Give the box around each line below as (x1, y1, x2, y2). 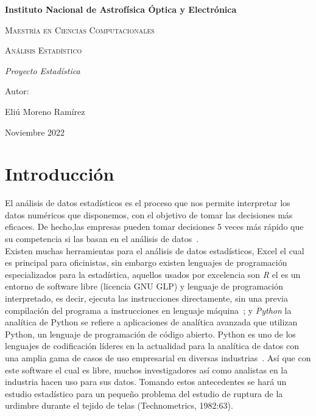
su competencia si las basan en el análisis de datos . (5, 232, 199, 245)
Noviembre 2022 (5, 125, 65, 138)
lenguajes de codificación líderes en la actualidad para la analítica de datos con (5, 339, 299, 352)
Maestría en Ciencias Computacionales (5, 23, 155, 36)
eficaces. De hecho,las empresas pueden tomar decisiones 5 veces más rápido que (5, 220, 304, 233)
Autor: (5, 85, 29, 97)
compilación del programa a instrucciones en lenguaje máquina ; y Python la (5, 303, 292, 316)
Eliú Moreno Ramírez (5, 105, 85, 117)
